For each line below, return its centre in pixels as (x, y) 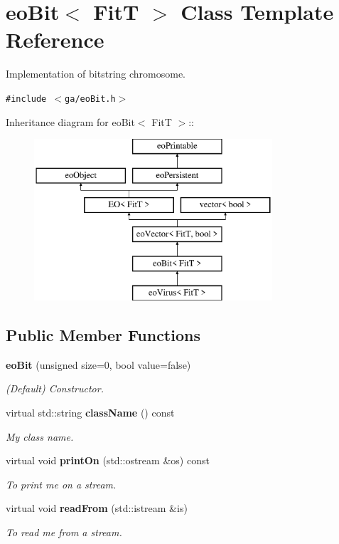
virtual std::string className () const (90, 412)
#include (26, 99)
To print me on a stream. (61, 484)
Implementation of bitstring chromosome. (96, 74)
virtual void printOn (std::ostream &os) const (108, 460)
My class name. (40, 436)
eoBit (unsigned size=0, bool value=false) (98, 364)
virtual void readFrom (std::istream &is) (97, 508)
